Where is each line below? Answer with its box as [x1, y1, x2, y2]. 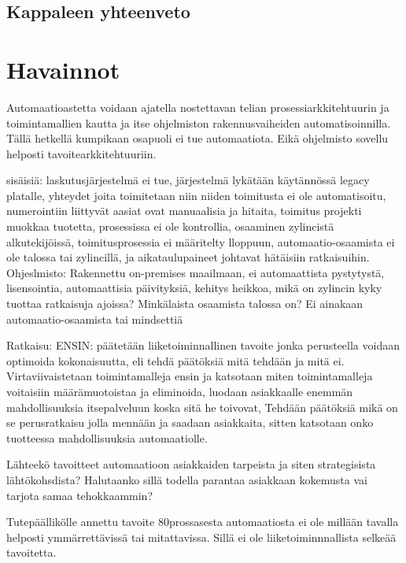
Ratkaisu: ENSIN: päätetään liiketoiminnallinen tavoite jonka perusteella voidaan [6, 337, 400, 354]
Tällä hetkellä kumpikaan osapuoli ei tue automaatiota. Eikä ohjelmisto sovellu [6, 130, 389, 146]
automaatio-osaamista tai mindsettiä [6, 310, 183, 327]
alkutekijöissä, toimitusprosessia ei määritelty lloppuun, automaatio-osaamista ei [6, 233, 395, 250]
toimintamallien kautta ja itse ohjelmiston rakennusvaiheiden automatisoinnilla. [6, 114, 391, 131]
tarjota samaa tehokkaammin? [6, 487, 153, 503]
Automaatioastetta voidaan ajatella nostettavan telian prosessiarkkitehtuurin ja [6, 98, 389, 115]
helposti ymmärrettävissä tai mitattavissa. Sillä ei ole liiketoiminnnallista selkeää [6, 528, 397, 545]
